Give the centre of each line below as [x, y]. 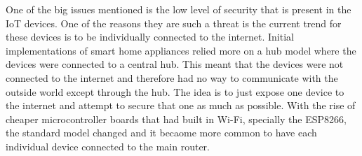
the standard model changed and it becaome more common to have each [161, 133]
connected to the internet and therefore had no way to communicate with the [172, 77]
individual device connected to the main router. [108, 146]
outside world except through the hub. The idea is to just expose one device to [175, 91]
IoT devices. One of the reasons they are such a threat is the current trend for [174, 23]
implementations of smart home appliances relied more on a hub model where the [181, 50]
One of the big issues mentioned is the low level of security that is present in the [179, 9]
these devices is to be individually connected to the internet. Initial [150, 37]
